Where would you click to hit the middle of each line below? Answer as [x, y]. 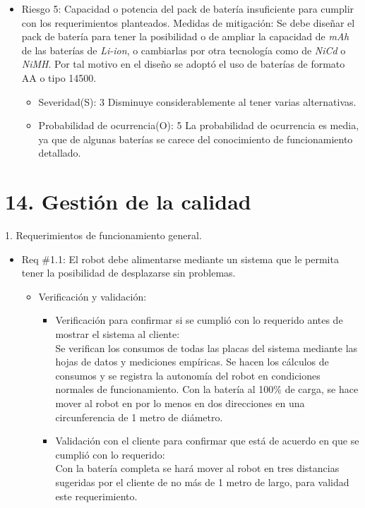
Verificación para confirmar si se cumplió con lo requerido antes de [199, 320]
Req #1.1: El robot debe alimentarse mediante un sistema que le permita [180, 259]
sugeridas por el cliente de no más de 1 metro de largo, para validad [202, 482]
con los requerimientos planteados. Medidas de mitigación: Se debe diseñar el [188, 22]
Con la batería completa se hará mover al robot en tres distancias [197, 468]
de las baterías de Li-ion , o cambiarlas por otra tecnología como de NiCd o [184, 50]
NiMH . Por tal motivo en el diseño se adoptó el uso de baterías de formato [183, 64]
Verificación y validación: [92, 296]
